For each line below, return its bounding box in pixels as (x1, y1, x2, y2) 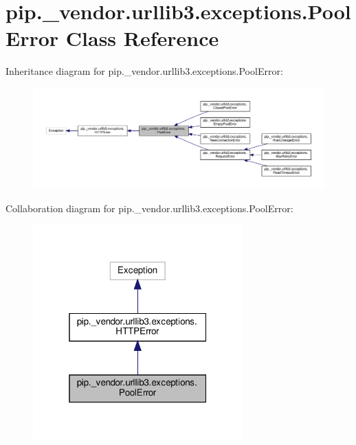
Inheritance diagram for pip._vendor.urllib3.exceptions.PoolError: (5, 64, 283, 78)
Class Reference (65, 24, 219, 52)
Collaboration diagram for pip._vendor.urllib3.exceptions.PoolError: (5, 201, 293, 216)
